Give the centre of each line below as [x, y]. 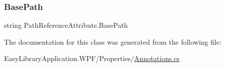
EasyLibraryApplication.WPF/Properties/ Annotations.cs [92, 58]
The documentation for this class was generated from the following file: [113, 41]
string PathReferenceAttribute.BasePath [66, 25]
